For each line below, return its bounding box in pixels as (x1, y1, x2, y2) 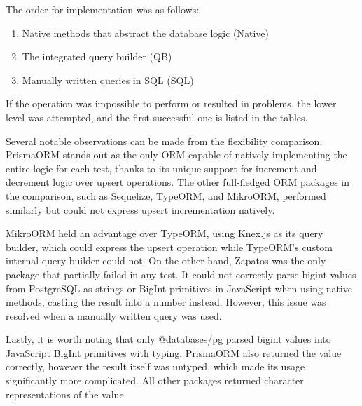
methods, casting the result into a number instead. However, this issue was (6, 295, 326, 309)
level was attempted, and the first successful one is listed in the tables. (6, 109, 308, 124)
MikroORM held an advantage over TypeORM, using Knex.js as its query (6, 226, 323, 241)
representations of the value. (6, 386, 127, 401)
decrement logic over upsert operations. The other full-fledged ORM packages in (6, 175, 349, 189)
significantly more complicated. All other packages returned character (6, 373, 304, 388)
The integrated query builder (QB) (22, 49, 172, 64)
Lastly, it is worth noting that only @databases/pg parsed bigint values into (6, 332, 331, 346)
